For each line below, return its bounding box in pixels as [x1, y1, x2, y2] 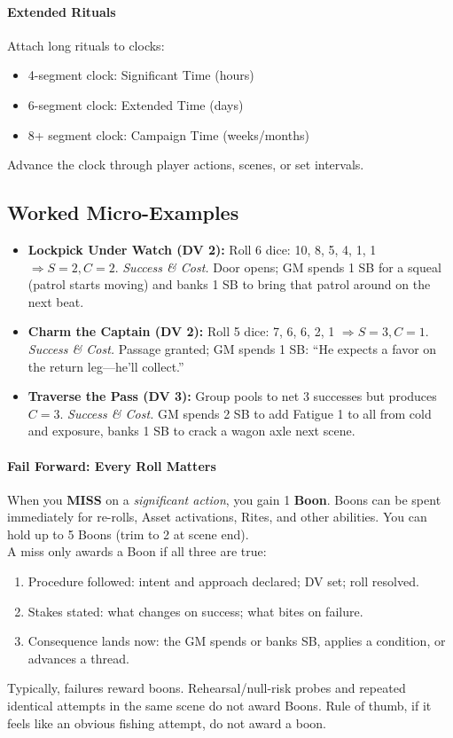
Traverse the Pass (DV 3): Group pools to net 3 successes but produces [27, 387, 437, 405]
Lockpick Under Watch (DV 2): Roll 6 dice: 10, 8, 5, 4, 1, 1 [27, 239, 377, 258]
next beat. [27, 292, 84, 310]
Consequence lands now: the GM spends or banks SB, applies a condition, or [27, 632, 446, 650]
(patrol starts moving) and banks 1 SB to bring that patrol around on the [27, 275, 431, 294]
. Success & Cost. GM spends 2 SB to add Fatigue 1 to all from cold [59, 404, 432, 422]
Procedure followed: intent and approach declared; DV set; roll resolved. [27, 572, 419, 591]
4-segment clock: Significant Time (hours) [27, 66, 254, 84]
